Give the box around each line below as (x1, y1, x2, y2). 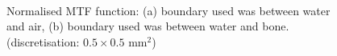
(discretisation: (6, 33, 80, 50)
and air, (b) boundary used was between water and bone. (6, 18, 289, 34)
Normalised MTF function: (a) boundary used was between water (6, 2, 331, 18)
